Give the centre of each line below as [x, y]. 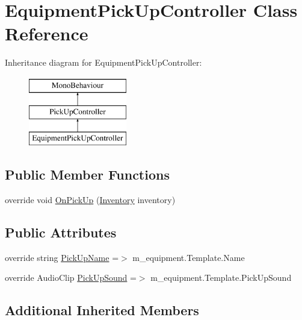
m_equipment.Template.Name [189, 257]
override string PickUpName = [62, 257]
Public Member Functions [87, 174]
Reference [47, 33]
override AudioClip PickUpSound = [71, 278]
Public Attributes [61, 232]
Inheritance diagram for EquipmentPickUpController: [103, 62]
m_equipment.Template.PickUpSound [221, 278]
